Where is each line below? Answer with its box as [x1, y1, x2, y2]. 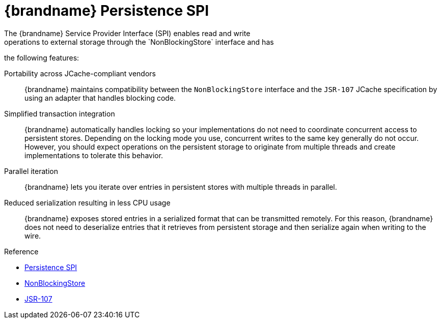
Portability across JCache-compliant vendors [4, 69, 156, 78]
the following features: [4, 53, 79, 62]
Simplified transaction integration [4, 109, 115, 118]
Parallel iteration [4, 166, 58, 175]
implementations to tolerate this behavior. [24, 151, 163, 160]
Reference [4, 247, 39, 256]
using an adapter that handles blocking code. [24, 93, 176, 102]
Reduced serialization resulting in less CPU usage [4, 198, 171, 207]
